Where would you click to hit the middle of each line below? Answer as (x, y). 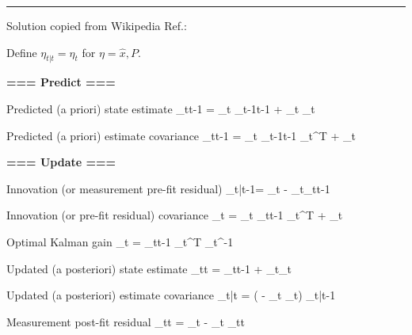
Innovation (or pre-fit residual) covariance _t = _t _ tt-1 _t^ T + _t (175, 215)
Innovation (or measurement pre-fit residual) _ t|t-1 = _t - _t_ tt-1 (168, 188)
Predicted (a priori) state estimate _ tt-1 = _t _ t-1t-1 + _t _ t (161, 108)
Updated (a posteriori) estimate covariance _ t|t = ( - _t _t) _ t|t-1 (171, 295)
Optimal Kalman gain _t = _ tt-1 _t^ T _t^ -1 (120, 241)
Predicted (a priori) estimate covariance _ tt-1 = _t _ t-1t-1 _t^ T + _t (181, 135)
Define (22, 52)
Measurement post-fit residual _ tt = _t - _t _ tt (126, 321)
